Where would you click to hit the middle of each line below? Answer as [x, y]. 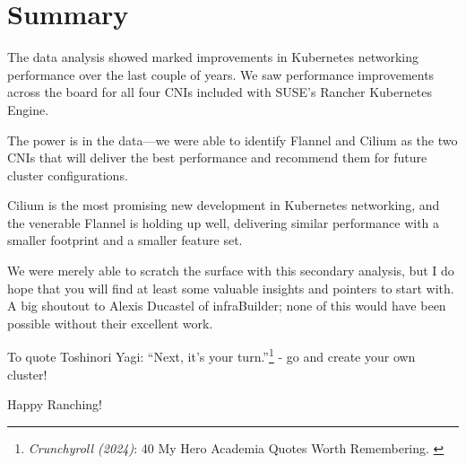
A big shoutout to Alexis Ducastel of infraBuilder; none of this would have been [227, 306]
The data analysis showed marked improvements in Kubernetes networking [213, 57]
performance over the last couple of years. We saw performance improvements [221, 74]
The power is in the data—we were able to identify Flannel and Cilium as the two [233, 140]
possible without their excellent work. [110, 323]
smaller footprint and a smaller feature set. [125, 240]
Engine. [28, 109]
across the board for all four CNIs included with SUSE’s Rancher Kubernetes [220, 92]
